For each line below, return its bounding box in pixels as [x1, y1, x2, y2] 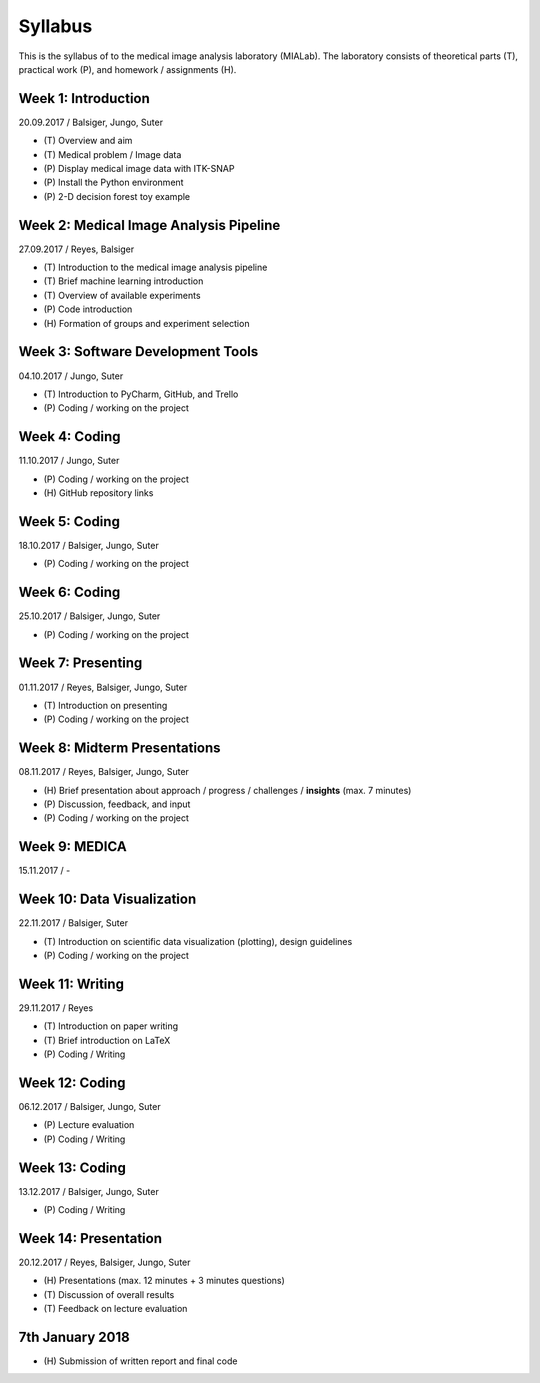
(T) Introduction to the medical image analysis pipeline [43, 261, 268, 274]
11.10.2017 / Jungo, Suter [18, 455, 120, 467]
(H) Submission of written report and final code [43, 1355, 238, 1367]
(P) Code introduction [43, 303, 133, 315]
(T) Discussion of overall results [43, 1288, 175, 1300]
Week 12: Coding [18, 1074, 126, 1091]
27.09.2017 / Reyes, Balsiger [18, 243, 135, 255]
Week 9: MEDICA [18, 838, 127, 855]
